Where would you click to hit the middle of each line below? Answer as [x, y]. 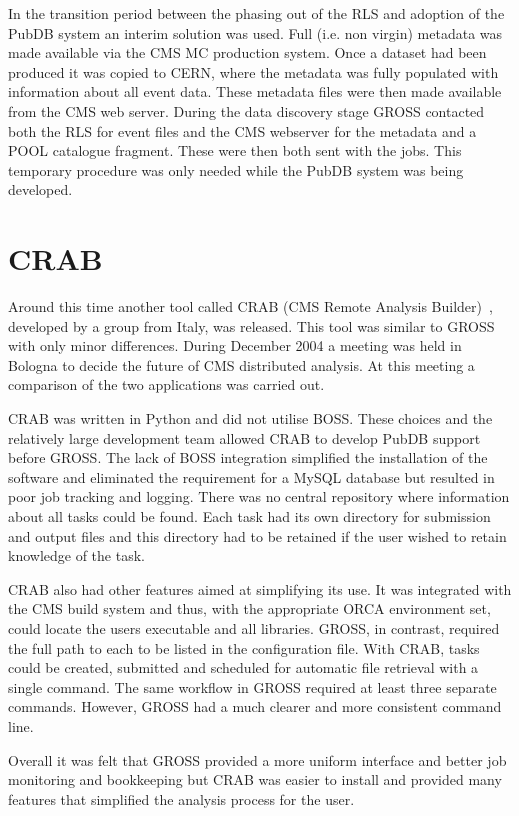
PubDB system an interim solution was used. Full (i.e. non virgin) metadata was [255, 32]
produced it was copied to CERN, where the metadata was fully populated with [253, 71]
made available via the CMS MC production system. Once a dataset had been [247, 52]
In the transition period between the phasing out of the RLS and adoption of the [256, 13]
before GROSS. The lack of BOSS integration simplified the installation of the [248, 457]
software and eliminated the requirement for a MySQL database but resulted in [251, 476]
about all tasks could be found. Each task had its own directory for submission [249, 516]
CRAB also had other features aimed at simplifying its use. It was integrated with [260, 588]
